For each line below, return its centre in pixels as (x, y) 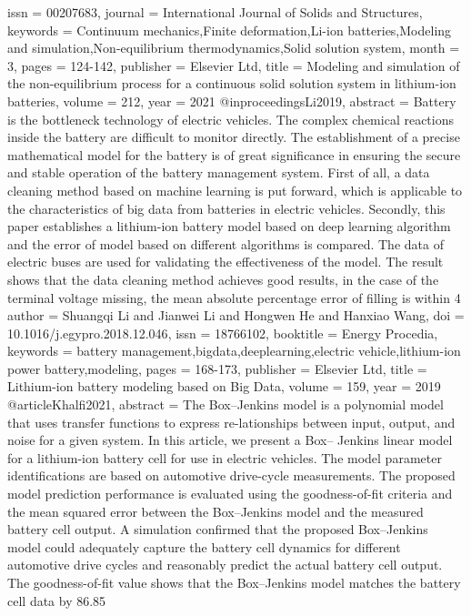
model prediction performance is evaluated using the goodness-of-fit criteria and (230, 494)
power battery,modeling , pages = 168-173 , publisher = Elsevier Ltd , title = (217, 368)
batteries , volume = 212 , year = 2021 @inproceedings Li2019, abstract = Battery (232, 101)
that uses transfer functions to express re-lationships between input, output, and (231, 422)
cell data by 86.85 (57, 600)
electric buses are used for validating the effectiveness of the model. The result (225, 262)
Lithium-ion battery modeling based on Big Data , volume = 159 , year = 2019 (224, 386)
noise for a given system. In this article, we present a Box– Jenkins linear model (230, 440)
